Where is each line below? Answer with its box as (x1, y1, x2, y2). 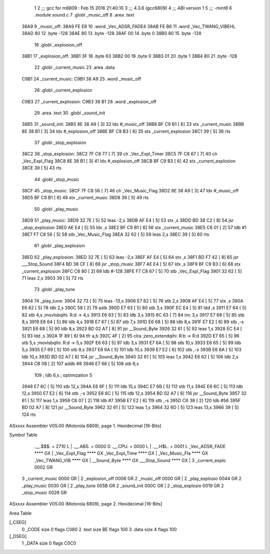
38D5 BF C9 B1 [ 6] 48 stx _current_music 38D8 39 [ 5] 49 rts (21, 195, 149, 201)
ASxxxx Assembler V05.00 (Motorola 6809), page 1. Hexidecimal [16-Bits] (9, 423, 161, 429)
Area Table (9, 510, 32, 516)
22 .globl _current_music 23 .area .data (34, 64, 115, 70)
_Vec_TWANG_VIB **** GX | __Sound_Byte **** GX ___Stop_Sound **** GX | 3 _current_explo (34, 457, 226, 463)
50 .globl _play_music (34, 206, 78, 212)
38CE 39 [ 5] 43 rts (21, 165, 62, 171)
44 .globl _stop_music (34, 176, 79, 182)
